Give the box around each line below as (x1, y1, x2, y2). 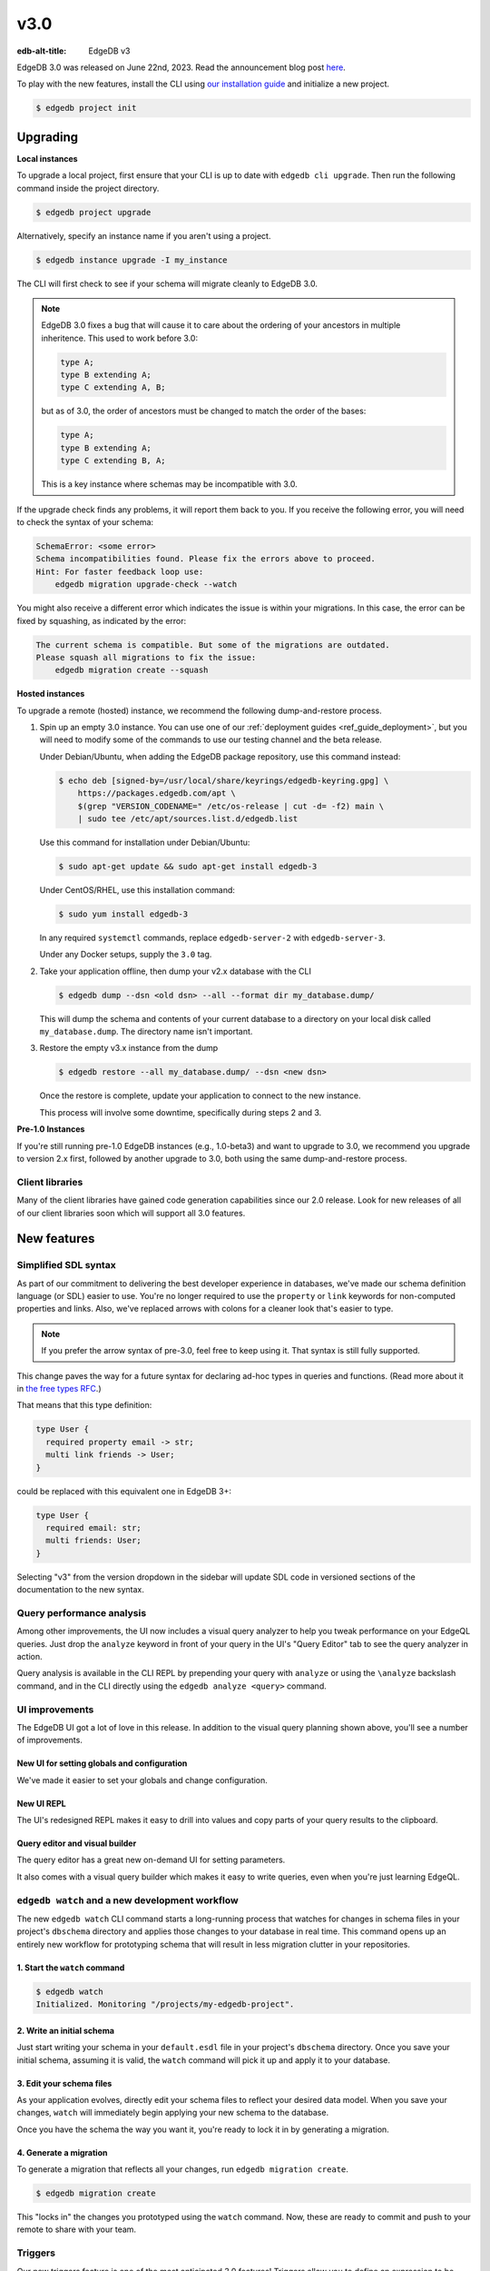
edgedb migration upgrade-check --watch (54, 580, 238, 590)
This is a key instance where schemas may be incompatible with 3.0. (41, 479, 299, 490)
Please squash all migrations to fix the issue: (35, 652, 257, 662)
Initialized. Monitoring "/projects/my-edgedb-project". (35, 1999, 295, 2009)
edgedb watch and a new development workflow (16, 1894, 240, 1907)
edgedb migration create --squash (54, 665, 209, 676)
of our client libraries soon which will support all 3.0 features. (16, 1207, 246, 1218)
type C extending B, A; (60, 455, 167, 466)
